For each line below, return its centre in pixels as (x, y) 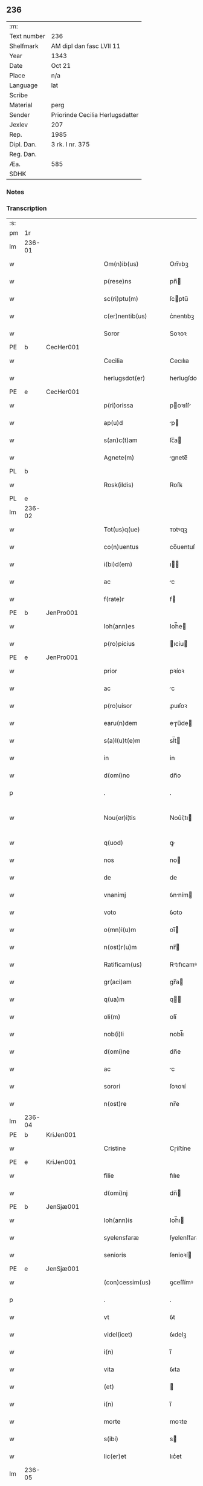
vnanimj (115, 895)
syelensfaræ (121, 1238)
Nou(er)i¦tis (120, 818)
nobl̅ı (177, 1034)
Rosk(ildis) (119, 485)
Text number (27, 36)
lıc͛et (176, 1456)
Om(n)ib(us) (121, 264)
